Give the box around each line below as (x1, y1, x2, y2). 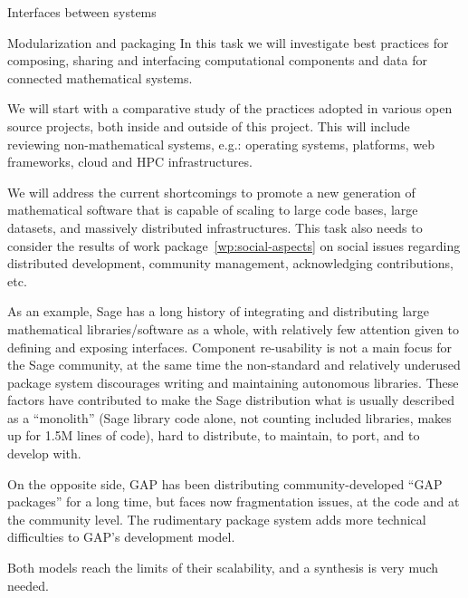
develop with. (7, 444, 81, 463)
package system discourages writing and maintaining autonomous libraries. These (7, 372, 459, 391)
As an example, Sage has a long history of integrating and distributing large (7, 302, 430, 321)
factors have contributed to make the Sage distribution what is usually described (7, 391, 455, 410)
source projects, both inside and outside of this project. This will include (7, 116, 410, 135)
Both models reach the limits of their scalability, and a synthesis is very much (7, 558, 439, 577)
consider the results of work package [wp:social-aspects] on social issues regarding (7, 236, 461, 255)
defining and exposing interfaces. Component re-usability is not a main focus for (7, 337, 452, 356)
